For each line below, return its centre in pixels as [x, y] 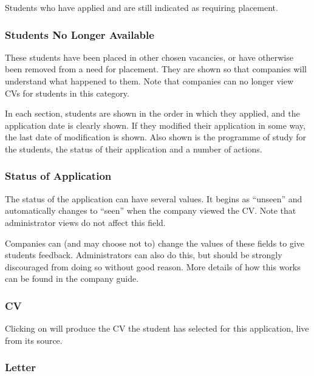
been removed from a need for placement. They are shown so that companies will [156, 69]
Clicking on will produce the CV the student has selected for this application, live [157, 328]
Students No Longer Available [80, 34]
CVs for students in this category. [67, 93]
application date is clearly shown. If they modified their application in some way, [155, 125]
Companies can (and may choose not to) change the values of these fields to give [155, 243]
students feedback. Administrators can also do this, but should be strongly [144, 255]
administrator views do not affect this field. [85, 222]
